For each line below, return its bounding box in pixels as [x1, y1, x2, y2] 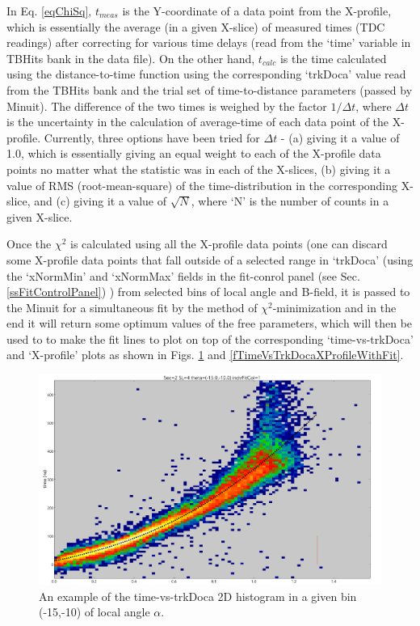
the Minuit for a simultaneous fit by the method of [6, 298, 258, 315]
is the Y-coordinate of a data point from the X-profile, [122, 2, 392, 19]
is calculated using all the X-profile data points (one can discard [70, 235, 388, 252]
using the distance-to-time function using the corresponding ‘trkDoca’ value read [6, 66, 406, 82]
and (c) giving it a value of [34, 192, 167, 209]
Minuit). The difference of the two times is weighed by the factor [6, 97, 327, 114]
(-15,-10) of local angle [39, 603, 150, 620]
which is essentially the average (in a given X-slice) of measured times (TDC [6, 18, 385, 35]
